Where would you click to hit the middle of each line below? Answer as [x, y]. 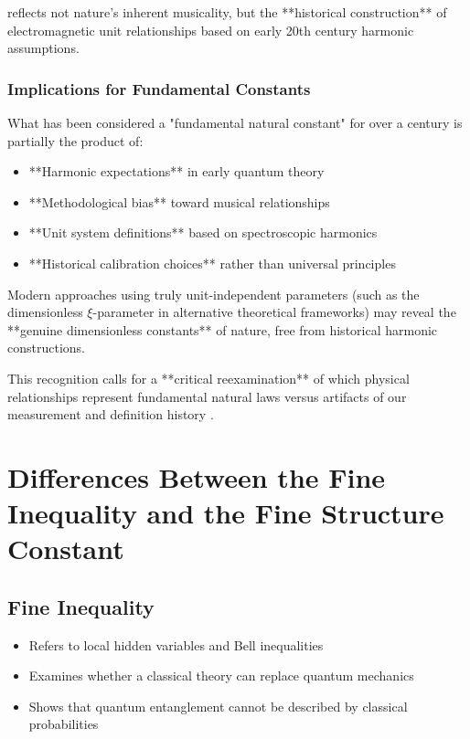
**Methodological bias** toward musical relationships [179, 201]
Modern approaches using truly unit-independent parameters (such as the [214, 294]
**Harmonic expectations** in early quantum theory [176, 171]
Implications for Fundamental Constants [159, 88]
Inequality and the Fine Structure [226, 513]
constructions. [46, 348]
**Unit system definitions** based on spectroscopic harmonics [203, 232]
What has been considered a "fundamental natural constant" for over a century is [235, 122]
